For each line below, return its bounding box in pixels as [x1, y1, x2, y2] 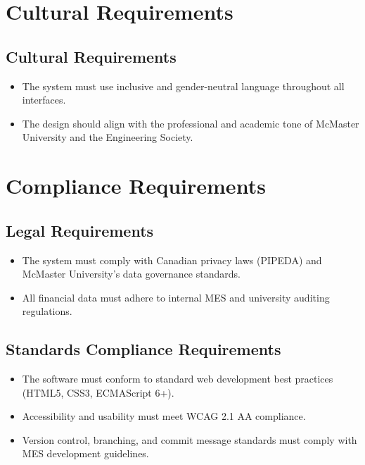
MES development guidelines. [22, 446, 149, 461]
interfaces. [22, 92, 66, 107]
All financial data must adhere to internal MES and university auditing [22, 290, 330, 304]
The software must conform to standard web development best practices [22, 371, 333, 386]
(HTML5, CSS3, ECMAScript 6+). [22, 385, 174, 399]
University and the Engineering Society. [22, 130, 193, 144]
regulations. [22, 304, 72, 318]
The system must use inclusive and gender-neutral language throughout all [22, 78, 345, 93]
